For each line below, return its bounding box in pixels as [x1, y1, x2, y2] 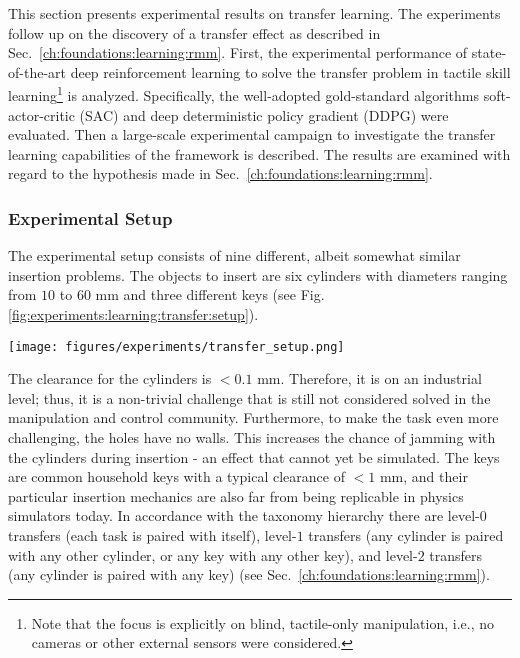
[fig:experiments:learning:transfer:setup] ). [8, 304, 259, 324]
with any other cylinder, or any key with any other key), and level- [8, 544, 418, 565]
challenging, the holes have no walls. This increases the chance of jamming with [8, 427, 496, 448]
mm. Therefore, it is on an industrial [257, 368, 482, 389]
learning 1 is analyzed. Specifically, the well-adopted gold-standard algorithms [8, 82, 479, 106]
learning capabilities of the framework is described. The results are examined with [8, 143, 511, 164]
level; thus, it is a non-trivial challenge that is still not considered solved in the [8, 387, 491, 408]
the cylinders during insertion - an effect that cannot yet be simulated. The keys [8, 446, 500, 467]
